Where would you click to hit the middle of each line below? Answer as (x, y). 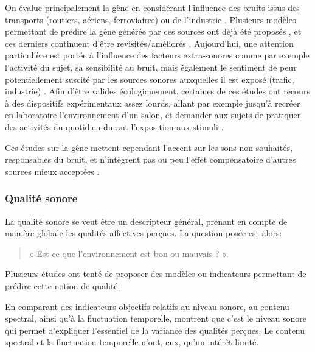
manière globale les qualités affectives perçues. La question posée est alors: (144, 233)
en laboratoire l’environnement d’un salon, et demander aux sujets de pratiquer (153, 115)
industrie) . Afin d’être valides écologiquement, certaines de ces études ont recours (157, 91)
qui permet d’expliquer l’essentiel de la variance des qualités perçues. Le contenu (155, 330)
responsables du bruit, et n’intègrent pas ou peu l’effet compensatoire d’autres (151, 159)
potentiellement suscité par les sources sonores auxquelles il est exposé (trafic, (150, 79)
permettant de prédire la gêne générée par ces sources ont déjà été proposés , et (153, 31)
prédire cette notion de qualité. (63, 285)
